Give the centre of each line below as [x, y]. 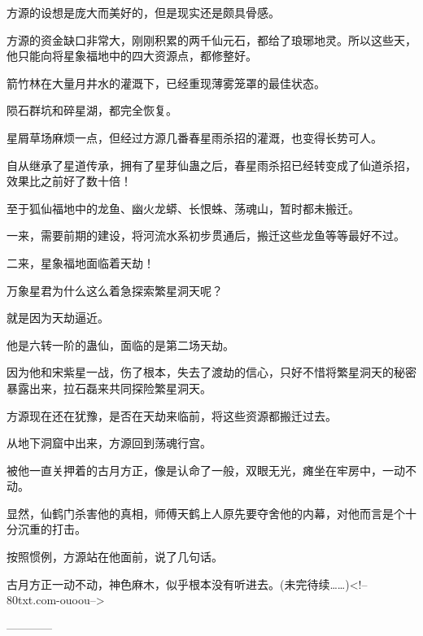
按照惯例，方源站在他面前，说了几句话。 [115, 557]
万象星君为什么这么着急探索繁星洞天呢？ [115, 290]
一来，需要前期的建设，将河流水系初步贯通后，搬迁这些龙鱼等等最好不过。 [206, 235]
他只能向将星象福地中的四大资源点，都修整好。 [132, 56]
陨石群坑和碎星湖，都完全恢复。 [92, 110]
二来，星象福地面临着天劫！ [81, 262]
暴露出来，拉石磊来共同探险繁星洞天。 [109, 388]
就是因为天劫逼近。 [58, 318]
